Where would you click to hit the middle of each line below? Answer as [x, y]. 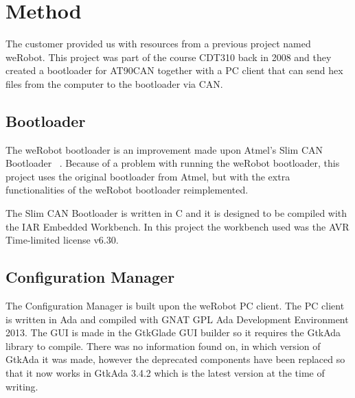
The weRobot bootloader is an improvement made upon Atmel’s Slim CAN [164, 149]
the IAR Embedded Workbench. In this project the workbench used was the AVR [177, 226]
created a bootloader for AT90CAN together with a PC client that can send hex [174, 70]
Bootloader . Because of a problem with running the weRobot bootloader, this [173, 163]
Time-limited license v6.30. [62, 240]
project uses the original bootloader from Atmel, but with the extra [148, 176]
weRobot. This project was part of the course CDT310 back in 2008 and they [169, 57]
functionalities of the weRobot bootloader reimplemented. [127, 190]
